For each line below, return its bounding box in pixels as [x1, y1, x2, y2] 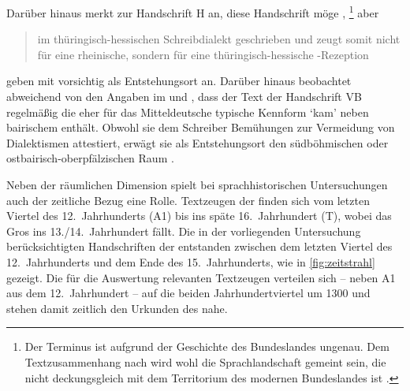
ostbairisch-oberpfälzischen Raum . [6, 150, 174, 166]
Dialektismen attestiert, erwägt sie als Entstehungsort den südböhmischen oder [6, 134, 389, 151]
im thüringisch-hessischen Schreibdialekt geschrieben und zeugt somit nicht [37, 31, 401, 47]
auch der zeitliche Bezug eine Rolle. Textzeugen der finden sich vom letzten [6, 192, 370, 208]
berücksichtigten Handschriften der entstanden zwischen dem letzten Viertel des [6, 238, 393, 255]
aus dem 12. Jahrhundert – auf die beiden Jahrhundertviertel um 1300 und [6, 285, 371, 301]
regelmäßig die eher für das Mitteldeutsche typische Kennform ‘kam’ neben [6, 103, 369, 120]
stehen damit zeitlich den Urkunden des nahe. [6, 300, 228, 316]
